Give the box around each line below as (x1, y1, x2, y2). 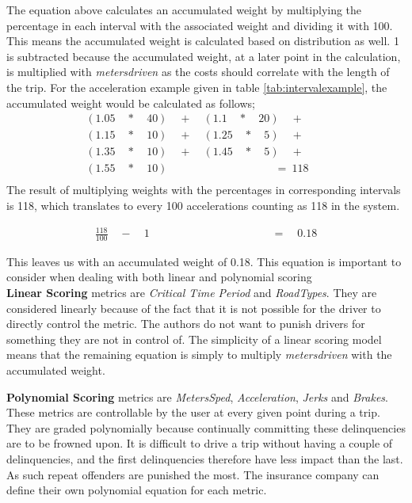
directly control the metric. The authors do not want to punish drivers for (6, 315, 365, 332)
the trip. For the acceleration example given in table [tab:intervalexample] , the (6, 78, 387, 95)
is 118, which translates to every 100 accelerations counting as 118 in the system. (6, 196, 400, 213)
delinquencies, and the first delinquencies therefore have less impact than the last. (6, 451, 403, 467)
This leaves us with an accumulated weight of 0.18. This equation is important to (6, 253, 402, 269)
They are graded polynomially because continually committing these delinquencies (6, 419, 406, 436)
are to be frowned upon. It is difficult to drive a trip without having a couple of (6, 435, 393, 452)
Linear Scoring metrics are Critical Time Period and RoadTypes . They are (6, 284, 377, 301)
